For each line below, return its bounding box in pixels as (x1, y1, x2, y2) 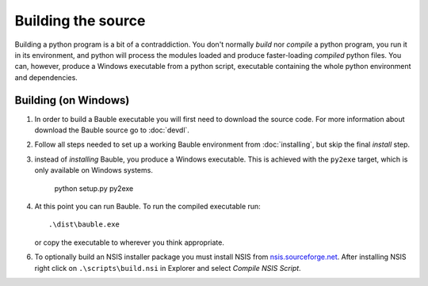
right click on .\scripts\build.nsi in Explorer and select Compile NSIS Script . (34, 263, 301, 273)
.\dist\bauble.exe (48, 220, 120, 229)
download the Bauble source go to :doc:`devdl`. (34, 125, 190, 135)
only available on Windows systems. (34, 166, 154, 175)
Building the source (14, 12, 146, 29)
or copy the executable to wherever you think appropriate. (34, 238, 225, 247)
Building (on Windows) (14, 93, 130, 107)
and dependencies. (14, 72, 78, 82)
